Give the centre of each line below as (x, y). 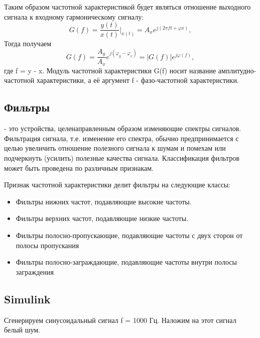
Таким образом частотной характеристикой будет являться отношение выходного (127, 7)
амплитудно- (237, 70)
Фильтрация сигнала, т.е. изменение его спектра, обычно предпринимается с (121, 138)
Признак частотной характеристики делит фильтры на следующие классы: (117, 185)
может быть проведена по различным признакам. (79, 167)
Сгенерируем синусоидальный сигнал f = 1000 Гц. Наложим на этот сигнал (120, 320)
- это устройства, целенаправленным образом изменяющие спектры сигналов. (123, 128)
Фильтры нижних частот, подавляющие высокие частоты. (104, 201)
